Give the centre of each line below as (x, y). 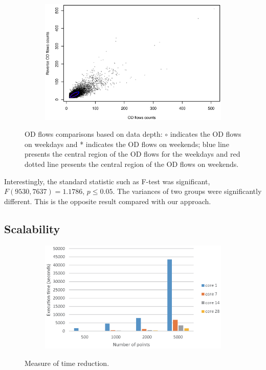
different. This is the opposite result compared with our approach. (108, 201)
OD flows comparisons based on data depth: (94, 134)
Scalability (32, 228)
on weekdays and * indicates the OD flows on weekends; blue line (127, 144)
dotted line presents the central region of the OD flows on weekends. (132, 164)
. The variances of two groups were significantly (187, 191)
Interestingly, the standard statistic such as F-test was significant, (107, 181)
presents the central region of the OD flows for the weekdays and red (132, 154)
